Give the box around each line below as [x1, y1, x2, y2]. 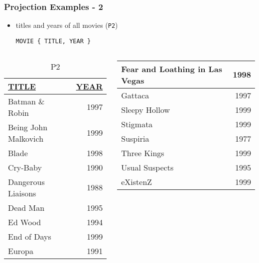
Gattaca [121, 89, 149, 101]
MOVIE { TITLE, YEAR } [15, 37, 91, 45]
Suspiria [121, 132, 149, 144]
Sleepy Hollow [121, 103, 170, 115]
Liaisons [8, 187, 36, 199]
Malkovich [8, 132, 44, 144]
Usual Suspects [121, 161, 174, 173]
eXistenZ [121, 175, 152, 187]
